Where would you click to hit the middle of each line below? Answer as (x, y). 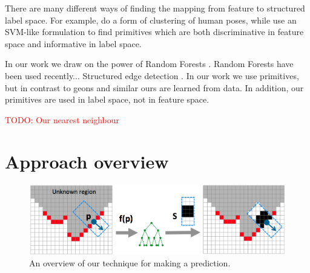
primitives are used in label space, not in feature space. (107, 99)
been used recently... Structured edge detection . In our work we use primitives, (152, 75)
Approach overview (87, 161)
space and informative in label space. (73, 43)
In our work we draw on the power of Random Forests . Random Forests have (149, 64)
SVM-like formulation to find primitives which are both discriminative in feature (154, 32)
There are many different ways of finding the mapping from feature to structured (155, 8)
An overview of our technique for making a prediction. (130, 263)
